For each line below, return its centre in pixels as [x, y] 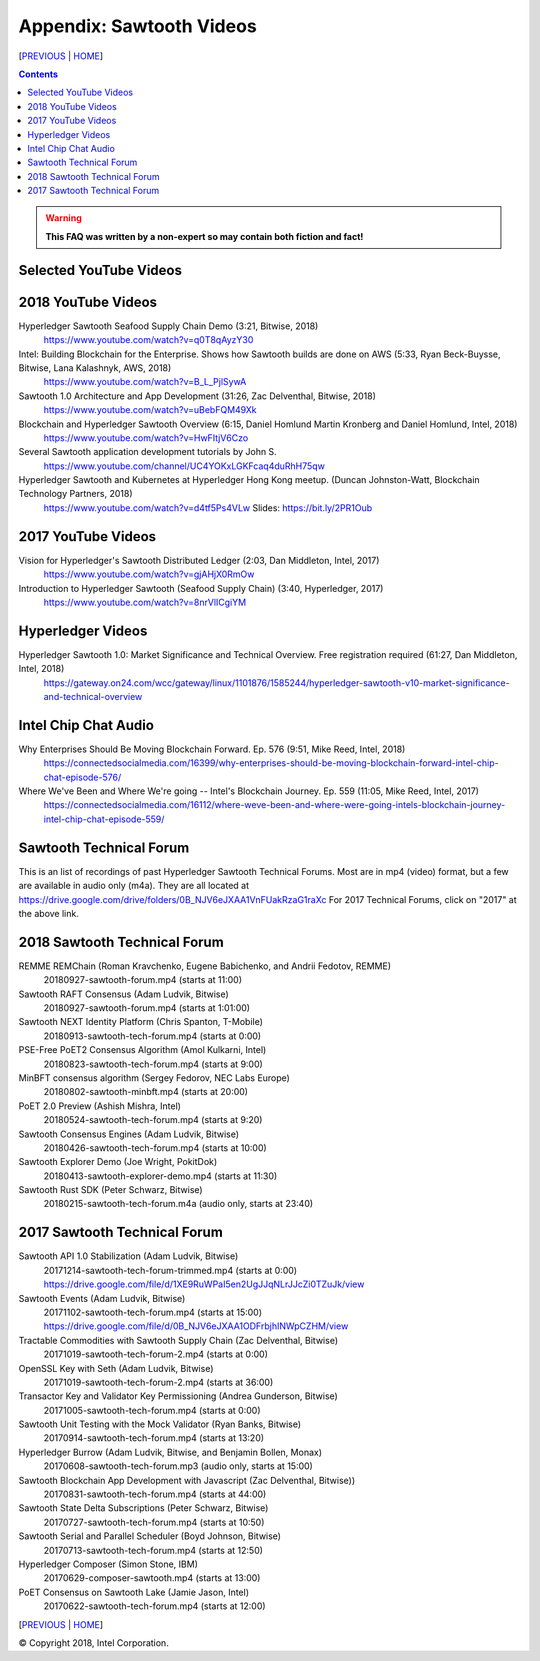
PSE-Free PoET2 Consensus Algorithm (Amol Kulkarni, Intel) [142, 1050]
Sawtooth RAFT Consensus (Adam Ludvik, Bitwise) [123, 994]
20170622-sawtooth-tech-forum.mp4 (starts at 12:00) [154, 1606]
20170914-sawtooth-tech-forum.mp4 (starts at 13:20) [154, 1438]
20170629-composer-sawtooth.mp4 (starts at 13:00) [152, 1578]
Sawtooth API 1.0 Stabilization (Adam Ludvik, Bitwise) [128, 1256]
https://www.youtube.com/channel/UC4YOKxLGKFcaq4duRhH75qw [184, 466]
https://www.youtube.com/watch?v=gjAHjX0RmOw [149, 574]
